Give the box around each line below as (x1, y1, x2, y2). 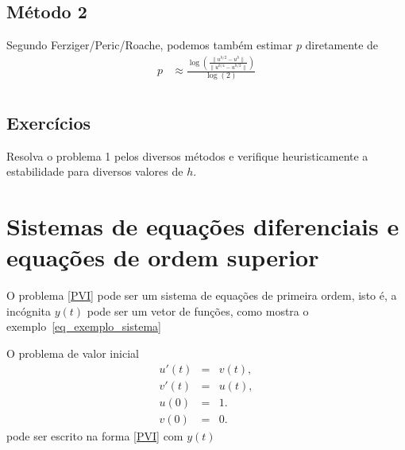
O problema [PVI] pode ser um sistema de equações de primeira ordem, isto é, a (6, 287, 397, 304)
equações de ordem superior (6, 241, 319, 273)
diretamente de (305, 37, 379, 53)
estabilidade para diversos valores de (6, 163, 183, 180)
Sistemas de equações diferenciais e (6, 210, 399, 242)
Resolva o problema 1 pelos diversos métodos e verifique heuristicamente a (6, 147, 368, 164)
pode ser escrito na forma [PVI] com (6, 427, 183, 444)
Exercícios (6, 110, 91, 134)
